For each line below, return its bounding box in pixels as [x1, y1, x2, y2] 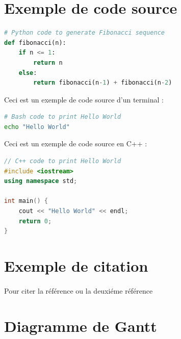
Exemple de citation [4, 255, 148, 276]
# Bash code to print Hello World [4, 113, 121, 121]
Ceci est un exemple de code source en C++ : [4, 138, 147, 149]
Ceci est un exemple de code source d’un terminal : [4, 94, 164, 105]
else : [18, 69, 37, 76]
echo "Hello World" [4, 123, 70, 131]
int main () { [4, 197, 48, 205]
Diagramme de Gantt [4, 315, 157, 336]
